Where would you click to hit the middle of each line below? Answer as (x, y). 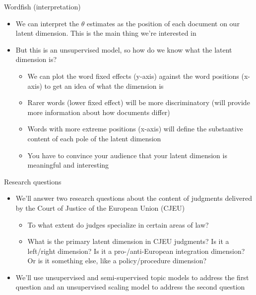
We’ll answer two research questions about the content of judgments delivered (134, 198)
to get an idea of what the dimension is (104, 86)
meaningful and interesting (68, 165)
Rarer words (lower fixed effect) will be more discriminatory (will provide (139, 102)
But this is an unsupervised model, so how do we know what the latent (124, 49)
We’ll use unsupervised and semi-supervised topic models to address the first (132, 277)
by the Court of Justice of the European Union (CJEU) (100, 207)
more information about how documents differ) (99, 112)
